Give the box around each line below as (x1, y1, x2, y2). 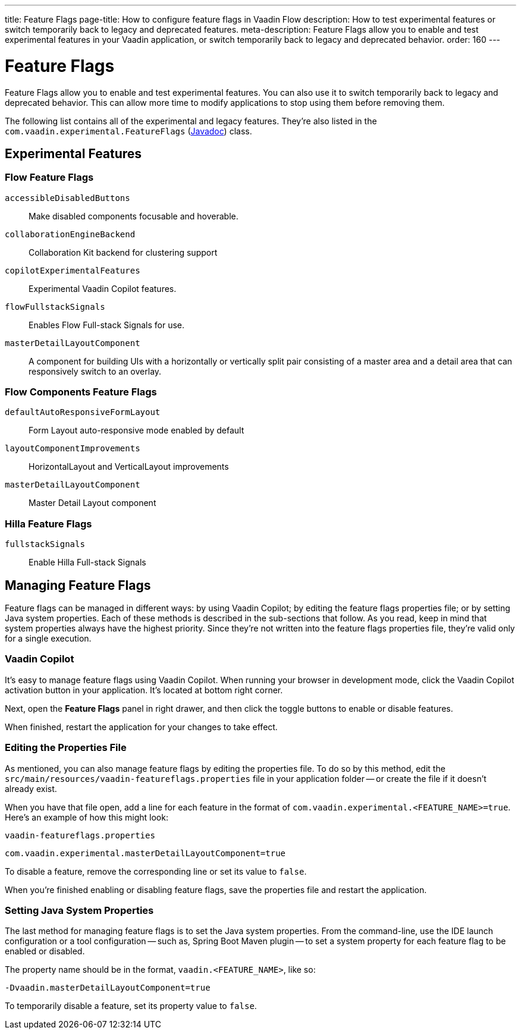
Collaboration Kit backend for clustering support (29, 247, 218, 257)
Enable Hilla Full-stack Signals (29, 557, 146, 568)
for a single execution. (5, 633, 92, 644)
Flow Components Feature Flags (5, 386, 157, 398)
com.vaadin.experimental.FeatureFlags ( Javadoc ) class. (5, 125, 252, 136)
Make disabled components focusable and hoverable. (29, 210, 238, 221)
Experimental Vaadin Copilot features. (29, 283, 177, 294)
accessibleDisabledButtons (5, 193, 130, 203)
